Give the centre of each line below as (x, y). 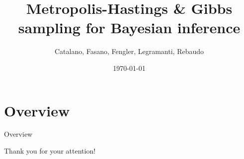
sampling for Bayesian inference (129, 27)
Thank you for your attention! (50, 151)
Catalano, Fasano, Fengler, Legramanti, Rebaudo (129, 51)
